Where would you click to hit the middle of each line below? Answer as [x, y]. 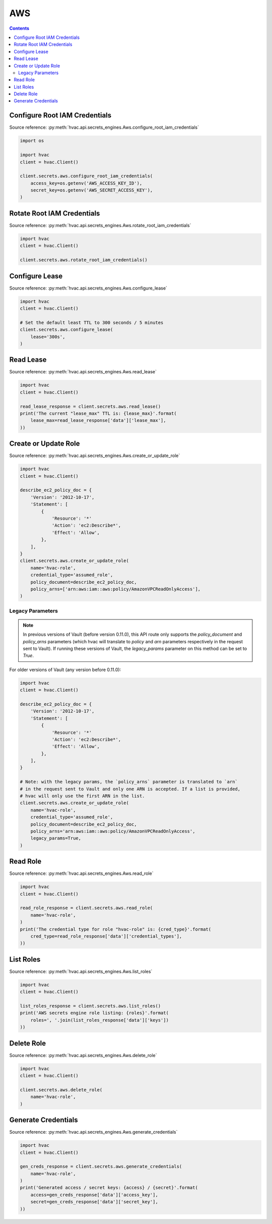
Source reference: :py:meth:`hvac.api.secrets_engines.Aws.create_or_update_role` [95, 456]
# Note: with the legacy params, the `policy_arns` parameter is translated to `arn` [129, 782]
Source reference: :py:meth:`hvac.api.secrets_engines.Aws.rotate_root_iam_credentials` [100, 225]
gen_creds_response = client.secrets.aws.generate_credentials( [101, 1166]
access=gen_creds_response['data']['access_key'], [94, 1195]
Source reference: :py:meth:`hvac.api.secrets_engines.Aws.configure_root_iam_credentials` [104, 127]
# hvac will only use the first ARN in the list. [82, 796]
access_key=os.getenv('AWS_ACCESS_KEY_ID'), [86, 183]
